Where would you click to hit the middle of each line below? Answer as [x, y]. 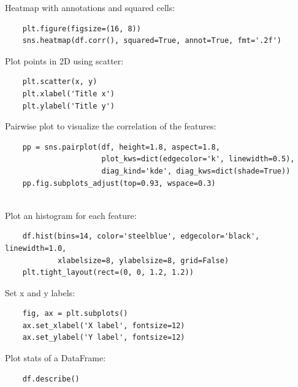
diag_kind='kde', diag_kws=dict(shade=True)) [196, 171]
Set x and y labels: [40, 292]
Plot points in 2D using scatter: [64, 60]
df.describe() [51, 379]
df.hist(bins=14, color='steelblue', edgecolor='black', [141, 236]
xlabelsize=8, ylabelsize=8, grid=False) [143, 260]
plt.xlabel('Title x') [68, 94]
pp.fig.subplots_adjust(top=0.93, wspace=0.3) [119, 183]
